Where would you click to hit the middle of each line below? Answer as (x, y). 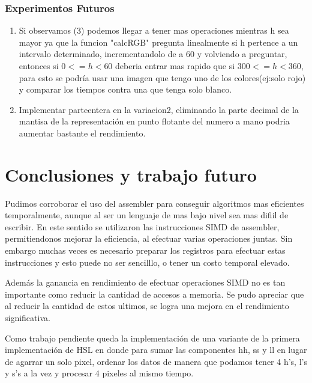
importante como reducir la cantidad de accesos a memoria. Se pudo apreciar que (154, 294)
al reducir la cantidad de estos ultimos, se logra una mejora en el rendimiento (147, 306)
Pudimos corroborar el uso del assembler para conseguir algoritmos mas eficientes (154, 203)
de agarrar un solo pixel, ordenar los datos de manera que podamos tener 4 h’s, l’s (156, 361)
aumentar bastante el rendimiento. (82, 133)
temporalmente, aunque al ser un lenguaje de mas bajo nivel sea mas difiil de (147, 215)
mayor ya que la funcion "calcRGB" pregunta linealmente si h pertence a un (158, 42)
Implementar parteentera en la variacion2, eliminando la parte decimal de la (159, 109)
